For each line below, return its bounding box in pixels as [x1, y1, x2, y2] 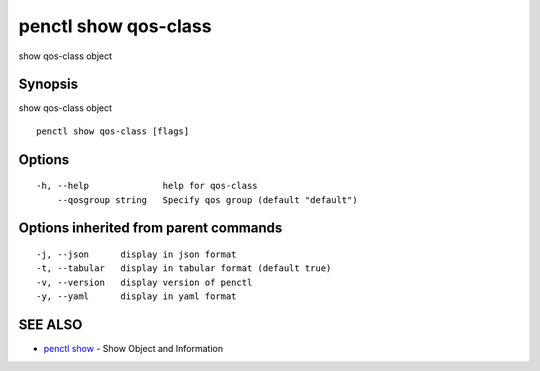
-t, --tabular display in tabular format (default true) [36, 263, 332, 274]
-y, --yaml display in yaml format [36, 291, 237, 302]
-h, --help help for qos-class [36, 180, 259, 192]
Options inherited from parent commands [18, 220, 283, 237]
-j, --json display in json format [36, 249, 237, 260]
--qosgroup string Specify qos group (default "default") [56, 194, 359, 205]
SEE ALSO [18, 316, 83, 334]
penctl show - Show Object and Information [43, 343, 224, 355]
